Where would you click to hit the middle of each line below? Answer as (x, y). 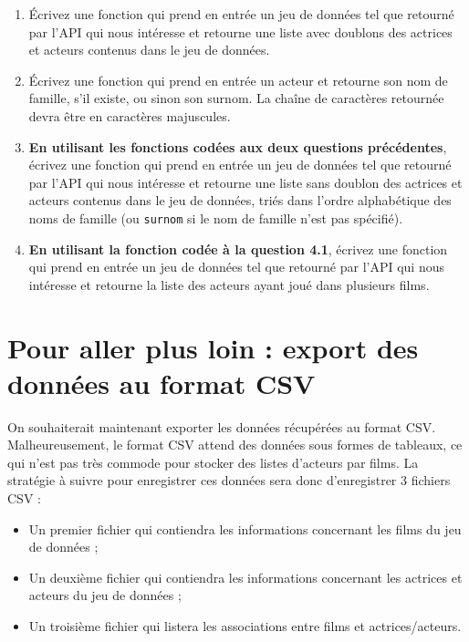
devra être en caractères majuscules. (130, 115)
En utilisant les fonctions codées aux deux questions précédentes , (238, 146)
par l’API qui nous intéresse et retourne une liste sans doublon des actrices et (245, 182)
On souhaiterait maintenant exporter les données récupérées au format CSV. (222, 426)
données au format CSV (162, 383)
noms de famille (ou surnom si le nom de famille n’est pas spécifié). (216, 217)
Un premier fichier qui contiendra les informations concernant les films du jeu (245, 528)
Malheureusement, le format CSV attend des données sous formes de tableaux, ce (235, 445)
